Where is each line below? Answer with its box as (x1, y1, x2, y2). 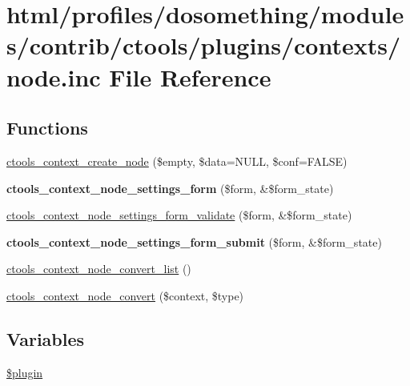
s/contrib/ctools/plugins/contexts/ (6, 29, 401, 62)
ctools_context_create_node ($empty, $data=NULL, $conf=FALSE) (6, 152, 348, 169)
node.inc (6, 60, 101, 93)
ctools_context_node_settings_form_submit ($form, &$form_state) (6, 233, 382, 250)
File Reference (109, 60, 271, 93)
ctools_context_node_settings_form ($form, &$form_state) (6, 179, 334, 196)
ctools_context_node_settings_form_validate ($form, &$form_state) (6, 207, 352, 223)
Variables (6, 326, 85, 351)
